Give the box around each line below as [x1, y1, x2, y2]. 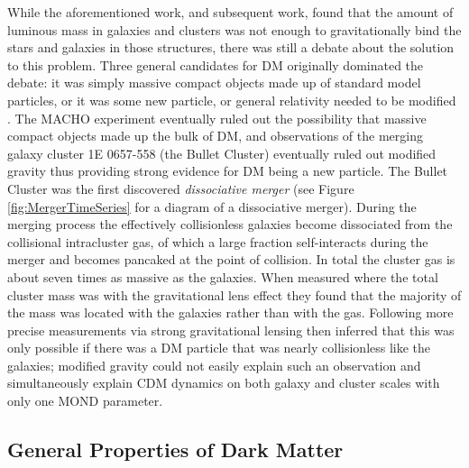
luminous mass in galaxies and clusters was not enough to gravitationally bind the [7, 20, 462, 39]
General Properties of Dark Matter [7, 436, 344, 463]
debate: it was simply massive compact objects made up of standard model [7, 73, 421, 92]
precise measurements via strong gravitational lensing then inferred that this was [7, 320, 455, 339]
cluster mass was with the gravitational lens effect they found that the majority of [7, 285, 462, 304]
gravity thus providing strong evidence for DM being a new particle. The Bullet [7, 161, 448, 180]
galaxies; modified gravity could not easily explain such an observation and [7, 355, 421, 374]
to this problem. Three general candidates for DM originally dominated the [7, 55, 424, 74]
